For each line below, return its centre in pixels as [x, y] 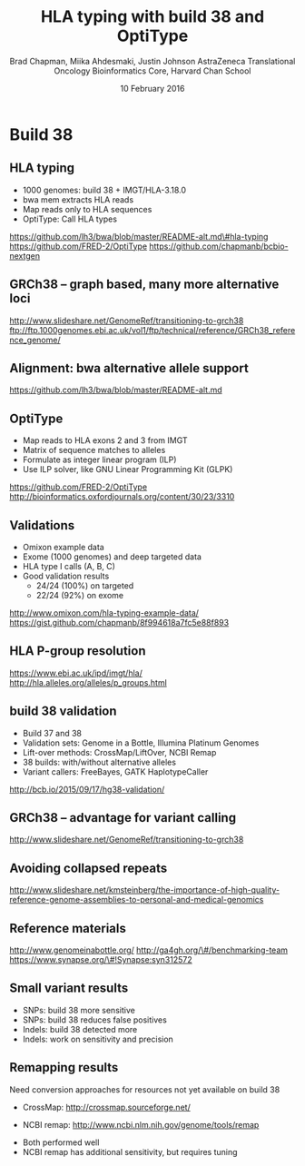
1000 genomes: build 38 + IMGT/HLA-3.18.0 [104, 190]
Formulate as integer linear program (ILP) [99, 459]
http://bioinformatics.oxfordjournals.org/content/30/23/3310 [122, 497]
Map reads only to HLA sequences [87, 209]
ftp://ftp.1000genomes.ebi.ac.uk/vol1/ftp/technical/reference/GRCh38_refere [152, 330]
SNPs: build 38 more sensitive [79, 1010]
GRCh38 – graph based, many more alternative [144, 285]
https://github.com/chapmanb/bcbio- [219, 246]
